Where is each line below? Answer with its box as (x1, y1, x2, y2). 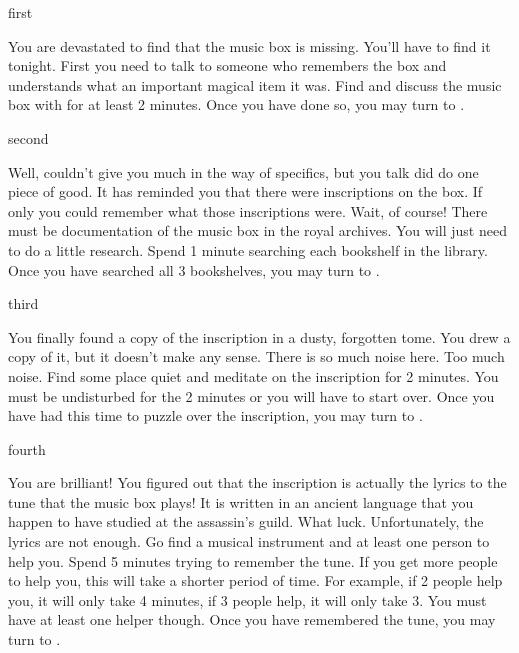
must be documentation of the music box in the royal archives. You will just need (8, 220, 507, 241)
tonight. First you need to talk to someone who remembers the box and (8, 55, 447, 76)
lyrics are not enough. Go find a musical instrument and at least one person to (8, 531, 490, 552)
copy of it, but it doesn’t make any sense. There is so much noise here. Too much (8, 346, 505, 367)
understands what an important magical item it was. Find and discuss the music (8, 74, 502, 95)
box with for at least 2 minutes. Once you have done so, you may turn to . (8, 94, 465, 115)
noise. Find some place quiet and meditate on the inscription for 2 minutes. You (8, 365, 499, 386)
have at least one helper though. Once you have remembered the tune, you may (8, 609, 496, 630)
